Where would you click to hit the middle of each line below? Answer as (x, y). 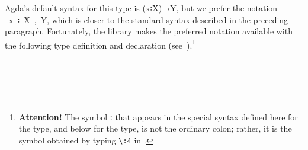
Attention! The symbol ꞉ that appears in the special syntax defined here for (158, 117)
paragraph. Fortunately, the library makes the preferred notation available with (149, 31)
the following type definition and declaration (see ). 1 (100, 44)
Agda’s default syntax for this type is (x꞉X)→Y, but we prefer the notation (141, 8)
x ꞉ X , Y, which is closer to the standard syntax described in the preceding (148, 19)
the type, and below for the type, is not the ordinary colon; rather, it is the (155, 128)
